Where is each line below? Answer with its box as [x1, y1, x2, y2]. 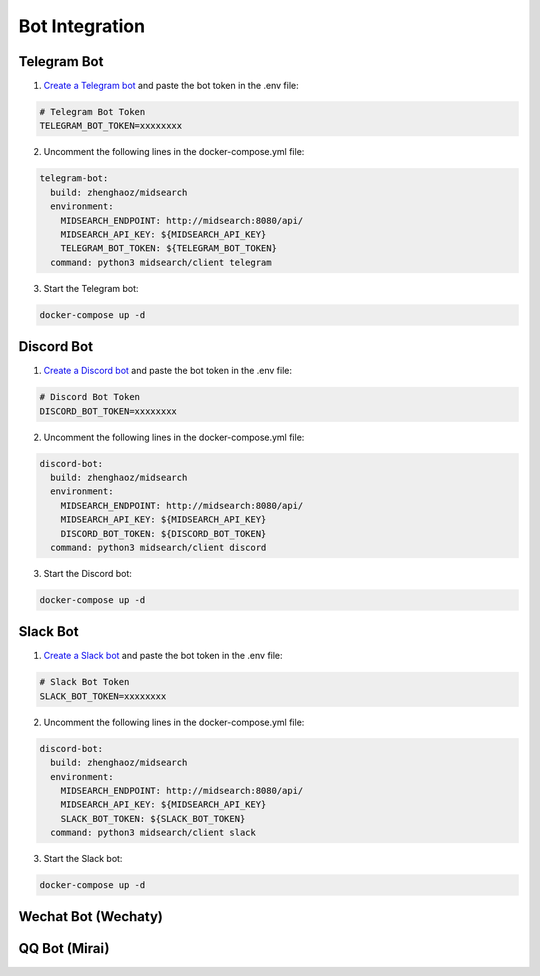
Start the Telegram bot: [43, 282, 139, 294]
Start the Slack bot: [43, 853, 123, 865]
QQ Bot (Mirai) [18, 940, 110, 957]
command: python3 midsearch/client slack [50, 827, 257, 839]
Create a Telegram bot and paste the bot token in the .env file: [43, 80, 299, 92]
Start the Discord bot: [43, 567, 132, 579]
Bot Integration [18, 15, 145, 37]
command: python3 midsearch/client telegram [50, 256, 272, 268]
